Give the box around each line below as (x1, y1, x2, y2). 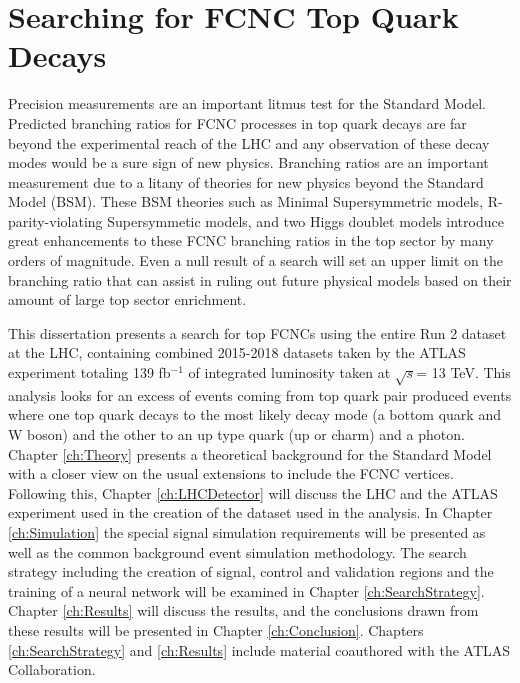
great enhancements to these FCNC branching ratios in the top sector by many (8, 230, 494, 251)
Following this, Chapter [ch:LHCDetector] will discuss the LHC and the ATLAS (8, 482, 498, 503)
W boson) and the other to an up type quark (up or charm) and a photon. (8, 423, 465, 444)
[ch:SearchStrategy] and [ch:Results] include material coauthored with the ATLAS (8, 639, 511, 660)
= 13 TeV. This (416, 362, 511, 383)
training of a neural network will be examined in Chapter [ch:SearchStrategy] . (8, 580, 485, 601)
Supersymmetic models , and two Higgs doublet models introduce (107, 210, 504, 231)
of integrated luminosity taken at (188, 362, 391, 383)
